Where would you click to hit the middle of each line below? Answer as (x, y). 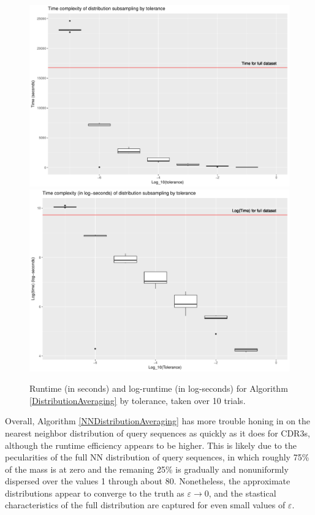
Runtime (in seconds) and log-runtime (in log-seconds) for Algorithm (159, 388)
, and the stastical (242, 493)
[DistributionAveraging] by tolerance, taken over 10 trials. (138, 400)
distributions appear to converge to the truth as (95, 493)
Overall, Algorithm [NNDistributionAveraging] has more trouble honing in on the (158, 421)
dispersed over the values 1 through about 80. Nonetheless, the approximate (148, 481)
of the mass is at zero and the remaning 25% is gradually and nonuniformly (147, 469)
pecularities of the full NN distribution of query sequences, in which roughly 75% (157, 457)
